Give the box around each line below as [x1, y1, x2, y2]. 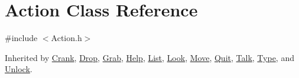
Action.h [51, 32, 82, 44]
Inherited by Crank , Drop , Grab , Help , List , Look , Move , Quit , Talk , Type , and [5, 51, 294, 63]
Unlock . [5, 63, 32, 75]
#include [5, 32, 38, 44]
